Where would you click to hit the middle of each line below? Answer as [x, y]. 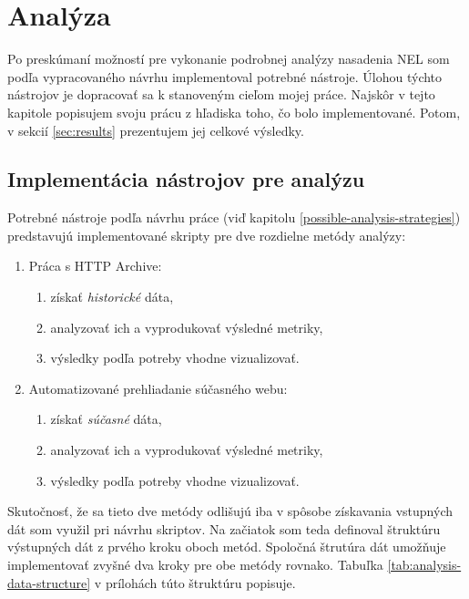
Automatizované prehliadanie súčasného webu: [158, 388]
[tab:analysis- [424, 565]
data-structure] [49, 582]
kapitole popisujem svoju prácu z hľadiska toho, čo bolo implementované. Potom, [234, 112]
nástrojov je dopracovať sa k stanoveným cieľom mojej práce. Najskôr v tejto [221, 94]
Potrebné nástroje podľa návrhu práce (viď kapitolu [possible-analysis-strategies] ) [234, 217]
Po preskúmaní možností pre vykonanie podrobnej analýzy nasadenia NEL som [229, 59]
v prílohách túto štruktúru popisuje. [195, 582]
